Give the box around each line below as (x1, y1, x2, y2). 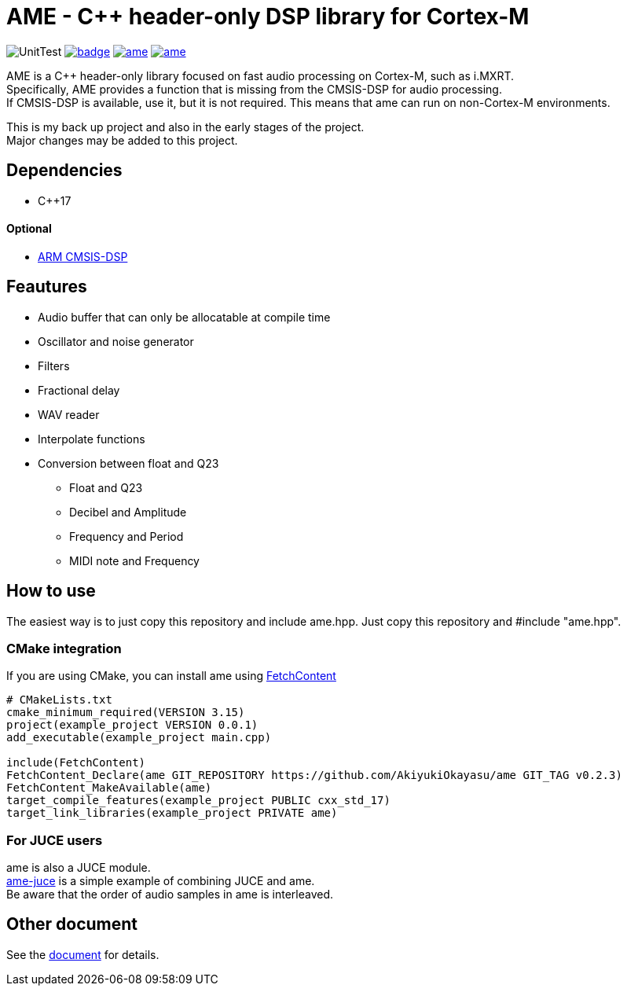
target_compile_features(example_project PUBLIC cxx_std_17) (6, 794, 390, 807)
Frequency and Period (69, 529, 184, 543)
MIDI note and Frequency (69, 553, 200, 568)
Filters (38, 358, 70, 373)
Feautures (6, 277, 87, 297)
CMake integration (6, 640, 122, 656)
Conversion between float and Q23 (38, 456, 219, 470)
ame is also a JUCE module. (6, 861, 151, 874)
